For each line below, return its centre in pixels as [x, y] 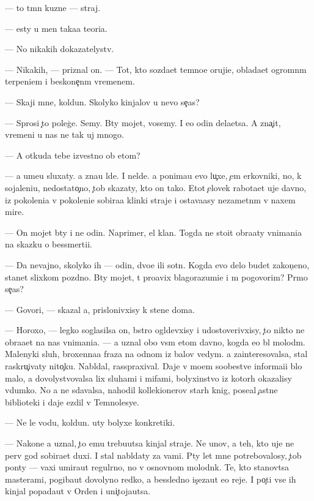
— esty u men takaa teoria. [56, 28]
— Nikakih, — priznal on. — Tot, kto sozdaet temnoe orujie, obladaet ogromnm [156, 69]
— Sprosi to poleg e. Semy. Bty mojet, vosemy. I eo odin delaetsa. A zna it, [143, 122]
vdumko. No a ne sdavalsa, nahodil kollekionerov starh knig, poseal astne [141, 390]
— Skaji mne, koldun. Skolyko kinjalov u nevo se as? [102, 101]
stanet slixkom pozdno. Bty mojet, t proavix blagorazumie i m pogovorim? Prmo [156, 277]
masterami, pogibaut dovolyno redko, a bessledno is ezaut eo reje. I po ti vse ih [151, 479]
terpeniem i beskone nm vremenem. [70, 81]
